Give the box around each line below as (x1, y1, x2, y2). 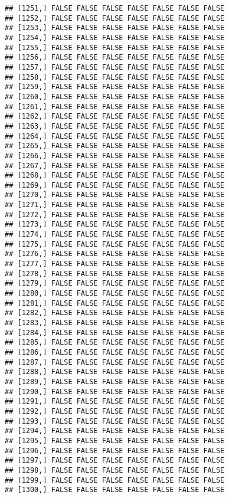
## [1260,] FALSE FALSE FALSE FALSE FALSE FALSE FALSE (5, 92, 225, 101)
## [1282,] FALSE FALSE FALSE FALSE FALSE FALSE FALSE (5, 309, 225, 317)
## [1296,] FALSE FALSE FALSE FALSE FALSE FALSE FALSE (5, 446, 225, 455)
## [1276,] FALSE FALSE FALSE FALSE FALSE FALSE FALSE (5, 250, 225, 258)
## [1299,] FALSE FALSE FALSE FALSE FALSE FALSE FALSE (5, 476, 225, 484)
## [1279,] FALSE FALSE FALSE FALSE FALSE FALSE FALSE (5, 279, 225, 288)
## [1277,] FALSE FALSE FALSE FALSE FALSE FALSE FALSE (5, 260, 225, 268)
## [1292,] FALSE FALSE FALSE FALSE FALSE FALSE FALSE (5, 407, 225, 415)
